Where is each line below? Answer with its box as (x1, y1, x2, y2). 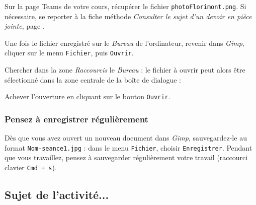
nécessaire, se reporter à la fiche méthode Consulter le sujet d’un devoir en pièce (5, 11, 252, 21)
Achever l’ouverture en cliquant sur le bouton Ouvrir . (5, 91, 170, 102)
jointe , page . (5, 21, 45, 31)
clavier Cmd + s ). (5, 162, 57, 172)
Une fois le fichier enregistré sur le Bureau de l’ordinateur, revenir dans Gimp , (5, 37, 244, 48)
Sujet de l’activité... (5, 187, 109, 202)
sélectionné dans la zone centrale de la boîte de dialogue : (5, 74, 181, 85)
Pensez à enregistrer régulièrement (5, 112, 148, 125)
